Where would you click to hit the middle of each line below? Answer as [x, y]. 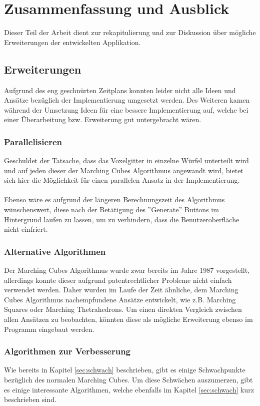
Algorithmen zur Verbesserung [67, 351]
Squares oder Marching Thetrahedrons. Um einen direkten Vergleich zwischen [123, 309]
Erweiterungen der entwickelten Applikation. [72, 42]
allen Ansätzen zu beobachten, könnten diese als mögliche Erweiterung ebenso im [128, 319]
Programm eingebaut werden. [49, 329]
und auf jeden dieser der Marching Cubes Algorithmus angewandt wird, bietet [124, 170]
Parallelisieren [33, 141]
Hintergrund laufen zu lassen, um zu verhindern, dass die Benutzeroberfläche [122, 219]
